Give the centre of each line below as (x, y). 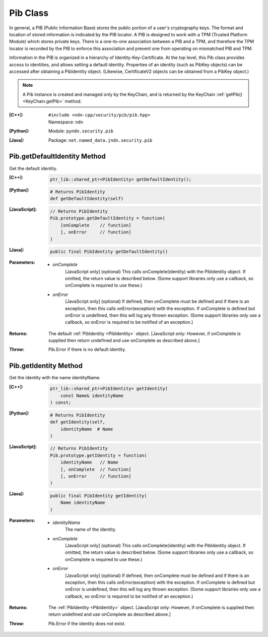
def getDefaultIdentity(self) (87, 199)
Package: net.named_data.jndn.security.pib (100, 140)
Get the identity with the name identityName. (55, 378)
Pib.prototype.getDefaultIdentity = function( (108, 218)
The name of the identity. (91, 529)
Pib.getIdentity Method (46, 366)
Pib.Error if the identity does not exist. (87, 623)
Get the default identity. (33, 168)
